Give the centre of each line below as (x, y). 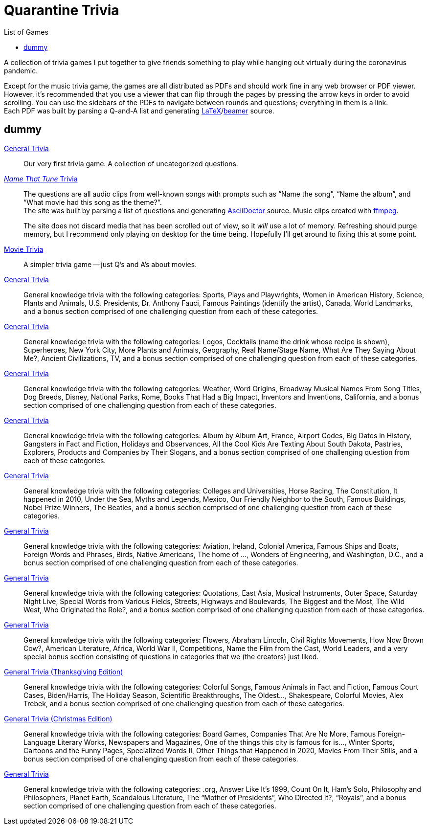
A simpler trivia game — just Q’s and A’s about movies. (110, 264)
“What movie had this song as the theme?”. (93, 202)
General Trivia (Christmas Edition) (58, 718)
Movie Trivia (24, 249)
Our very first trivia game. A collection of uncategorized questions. (131, 163)
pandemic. (21, 70)
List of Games (26, 32)
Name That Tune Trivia (41, 179)
